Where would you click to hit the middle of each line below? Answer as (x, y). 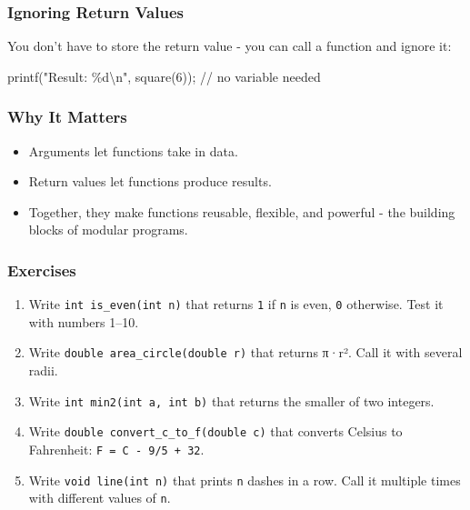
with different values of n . (100, 498)
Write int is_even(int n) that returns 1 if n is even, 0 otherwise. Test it (236, 304)
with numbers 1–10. (84, 321)
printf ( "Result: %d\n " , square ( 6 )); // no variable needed (164, 76)
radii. (43, 370)
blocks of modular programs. (108, 230)
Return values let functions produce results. (150, 181)
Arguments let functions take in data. (133, 150)
